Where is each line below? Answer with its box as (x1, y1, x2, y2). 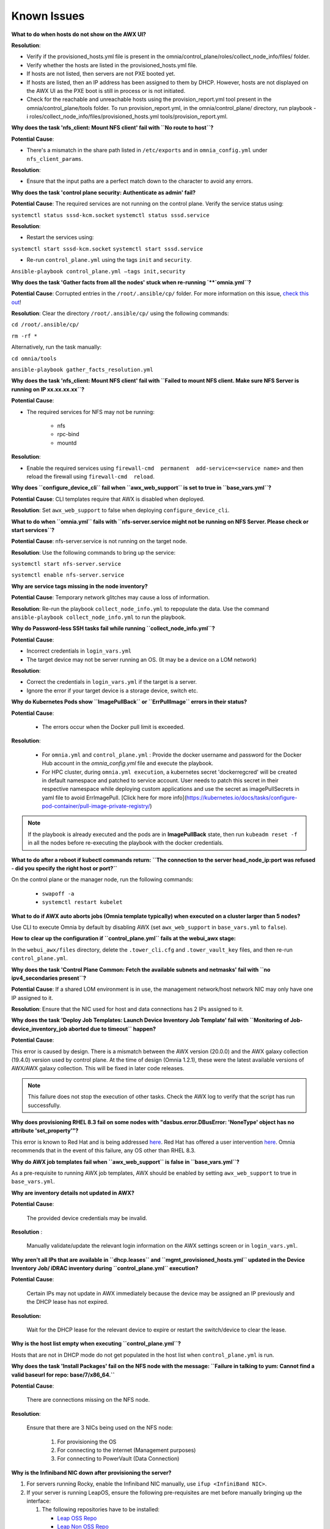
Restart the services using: (26, 234, 94, 241)
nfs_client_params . (26, 155, 84, 162)
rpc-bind (57, 431, 79, 438)
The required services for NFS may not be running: (26, 408, 155, 415)
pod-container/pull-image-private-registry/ (42, 802, 150, 810)
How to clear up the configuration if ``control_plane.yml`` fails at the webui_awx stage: (11, 935, 237, 942)
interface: (26, 1497, 51, 1505)
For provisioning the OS (57, 1438, 117, 1445)
